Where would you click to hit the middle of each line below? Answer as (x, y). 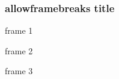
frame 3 (19, 71)
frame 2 (19, 50)
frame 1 (19, 30)
